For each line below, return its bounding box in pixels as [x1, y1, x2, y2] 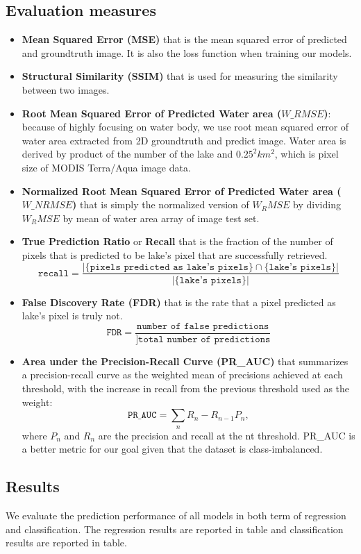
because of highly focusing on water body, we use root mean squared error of [22, 119, 349, 134]
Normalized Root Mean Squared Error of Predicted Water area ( [22, 183, 342, 198]
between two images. [22, 82, 110, 96]
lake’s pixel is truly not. [22, 308, 123, 323]
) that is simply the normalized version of [72, 197, 249, 212]
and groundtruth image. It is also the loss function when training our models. [22, 45, 352, 60]
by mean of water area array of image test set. [62, 210, 260, 225]
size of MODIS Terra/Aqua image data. [22, 160, 191, 174]
